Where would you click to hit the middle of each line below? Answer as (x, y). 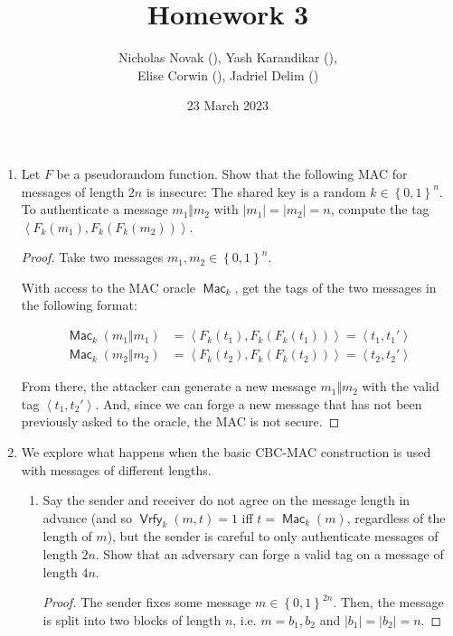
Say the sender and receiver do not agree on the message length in (226, 500)
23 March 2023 (228, 105)
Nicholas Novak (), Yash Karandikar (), (228, 57)
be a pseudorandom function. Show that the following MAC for (232, 173)
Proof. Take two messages (92, 257)
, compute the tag (380, 209)
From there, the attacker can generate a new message (169, 386)
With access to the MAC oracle (109, 287)
